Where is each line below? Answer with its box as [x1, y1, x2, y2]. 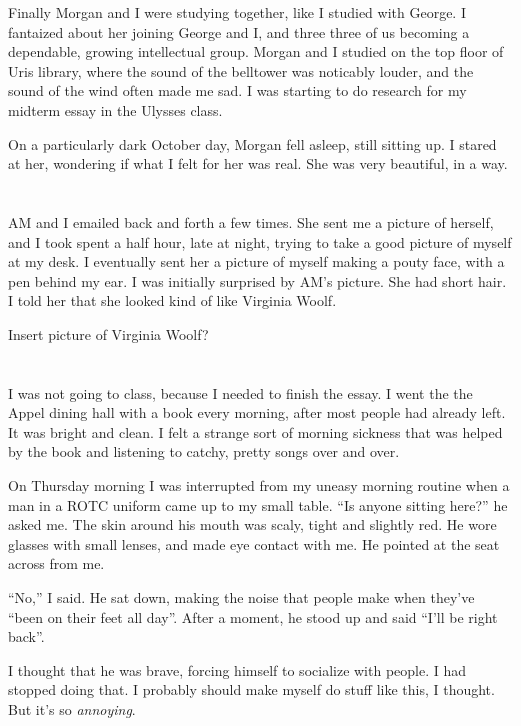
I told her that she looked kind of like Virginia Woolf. [8, 290, 337, 311]
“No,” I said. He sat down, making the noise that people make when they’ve [8, 587, 475, 608]
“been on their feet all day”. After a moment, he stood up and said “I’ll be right [8, 606, 498, 627]
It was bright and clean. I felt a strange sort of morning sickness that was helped [8, 421, 503, 442]
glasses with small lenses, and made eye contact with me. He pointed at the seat [8, 533, 500, 554]
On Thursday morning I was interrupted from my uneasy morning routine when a [8, 475, 510, 496]
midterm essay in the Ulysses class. [8, 99, 223, 120]
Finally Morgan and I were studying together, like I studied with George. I [8, 2, 466, 22]
